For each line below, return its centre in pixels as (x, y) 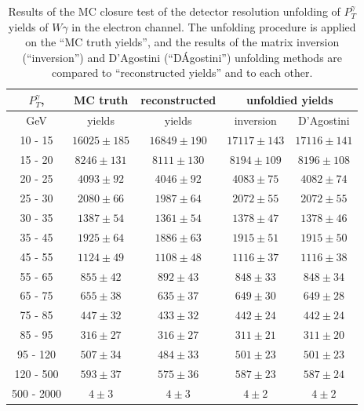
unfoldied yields (290, 99)
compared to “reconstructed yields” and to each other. (182, 73)
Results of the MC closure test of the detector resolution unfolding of (174, 11)
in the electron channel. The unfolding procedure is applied (214, 26)
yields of (28, 26)
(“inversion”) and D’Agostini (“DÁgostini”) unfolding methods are (182, 57)
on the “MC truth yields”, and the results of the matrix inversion (182, 42)
